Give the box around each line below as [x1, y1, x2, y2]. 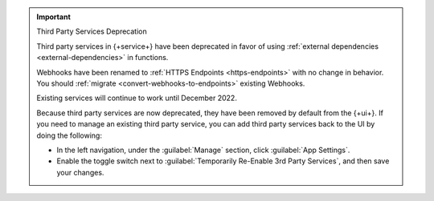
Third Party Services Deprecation [36, 26, 148, 36]
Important [36, 12, 72, 22]
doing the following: [36, 131, 102, 140]
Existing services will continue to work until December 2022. [36, 93, 237, 103]
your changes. [56, 167, 104, 177]
